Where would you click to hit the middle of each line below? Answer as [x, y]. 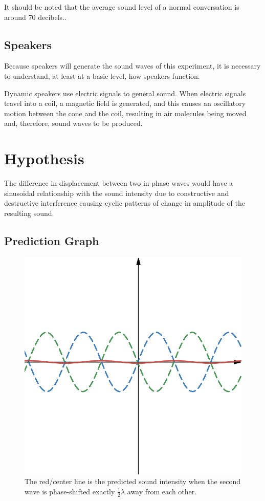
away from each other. [162, 491]
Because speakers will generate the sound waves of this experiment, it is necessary [132, 66]
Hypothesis [44, 158]
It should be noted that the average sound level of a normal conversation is [122, 7]
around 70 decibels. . [35, 17]
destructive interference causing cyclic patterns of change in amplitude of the [125, 203]
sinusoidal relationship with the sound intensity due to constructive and [117, 193]
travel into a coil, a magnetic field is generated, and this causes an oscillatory [125, 103]
